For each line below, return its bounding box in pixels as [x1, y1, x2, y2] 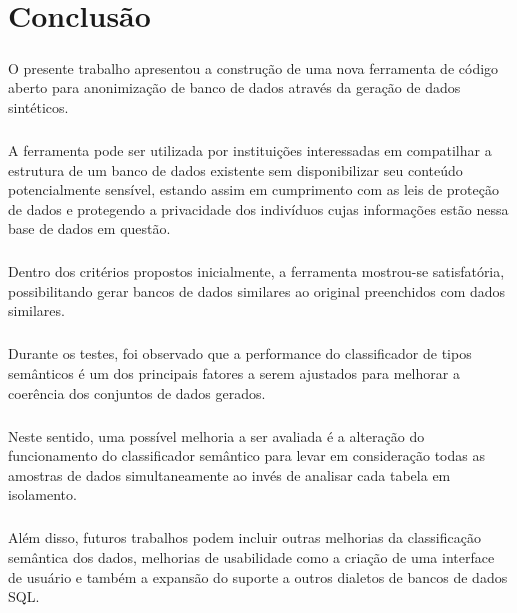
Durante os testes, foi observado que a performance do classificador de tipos [8, 343, 472, 364]
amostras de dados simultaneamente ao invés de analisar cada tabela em [8, 464, 451, 485]
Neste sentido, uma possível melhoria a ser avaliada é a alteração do [8, 425, 425, 446]
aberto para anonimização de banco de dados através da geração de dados [8, 77, 461, 98]
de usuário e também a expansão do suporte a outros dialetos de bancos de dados [8, 566, 508, 587]
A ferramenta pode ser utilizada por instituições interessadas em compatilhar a [8, 139, 492, 160]
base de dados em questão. [8, 218, 171, 239]
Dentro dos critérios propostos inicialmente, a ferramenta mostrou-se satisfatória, [8, 261, 505, 282]
